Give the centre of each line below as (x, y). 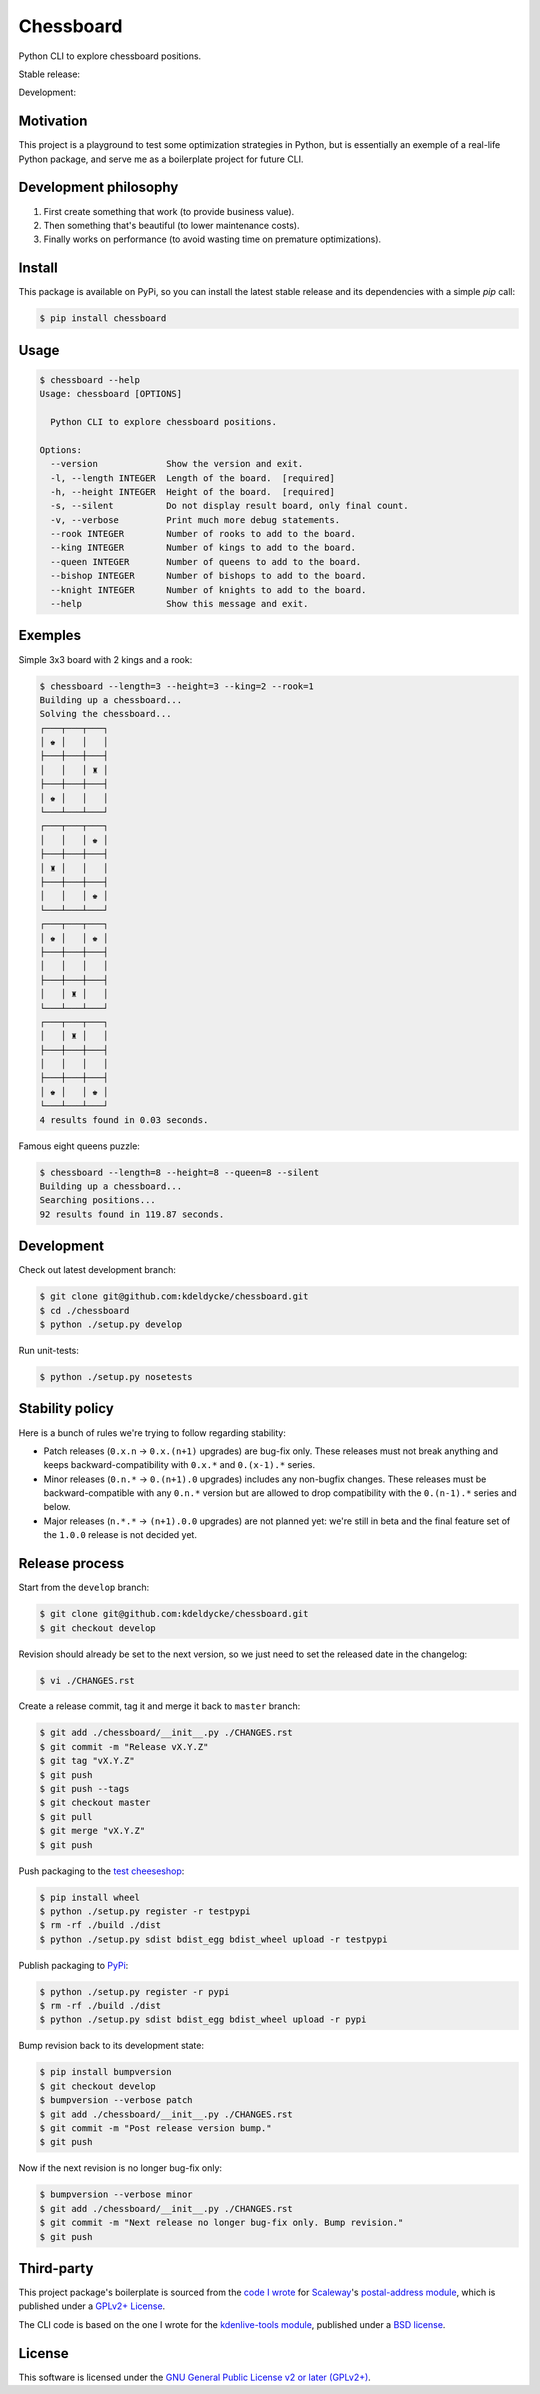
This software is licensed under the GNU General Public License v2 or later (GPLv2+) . (195, 2377)
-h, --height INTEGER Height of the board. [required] (192, 491)
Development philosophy (98, 187)
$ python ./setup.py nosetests (116, 1377)
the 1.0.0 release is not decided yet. (120, 1535)
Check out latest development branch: (97, 1270)
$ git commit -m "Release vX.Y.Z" (124, 1746)
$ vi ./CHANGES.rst (87, 1680)
